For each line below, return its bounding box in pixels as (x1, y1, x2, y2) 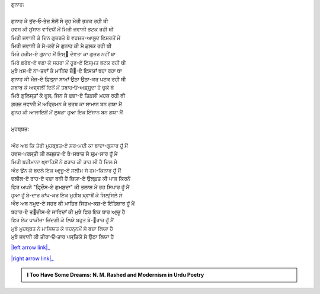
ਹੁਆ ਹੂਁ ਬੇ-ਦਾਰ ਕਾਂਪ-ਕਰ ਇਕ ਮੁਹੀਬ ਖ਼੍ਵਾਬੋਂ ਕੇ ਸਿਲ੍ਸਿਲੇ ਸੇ (11, 191, 123, 199)
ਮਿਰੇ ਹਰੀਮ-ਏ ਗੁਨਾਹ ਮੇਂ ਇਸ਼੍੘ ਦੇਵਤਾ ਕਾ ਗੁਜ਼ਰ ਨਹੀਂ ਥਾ (11, 50, 116, 57)
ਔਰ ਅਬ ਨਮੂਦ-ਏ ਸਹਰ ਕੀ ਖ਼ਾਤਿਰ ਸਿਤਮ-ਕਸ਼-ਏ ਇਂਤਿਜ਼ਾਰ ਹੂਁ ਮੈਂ (11, 200, 135, 207)
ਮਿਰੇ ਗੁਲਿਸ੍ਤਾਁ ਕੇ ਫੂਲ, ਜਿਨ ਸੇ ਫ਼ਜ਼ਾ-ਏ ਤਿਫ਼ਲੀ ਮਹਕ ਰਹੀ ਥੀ (11, 92, 126, 99)
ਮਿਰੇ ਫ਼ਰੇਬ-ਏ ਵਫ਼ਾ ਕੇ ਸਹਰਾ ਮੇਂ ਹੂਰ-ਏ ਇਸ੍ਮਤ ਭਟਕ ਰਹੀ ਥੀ (11, 59, 126, 66)
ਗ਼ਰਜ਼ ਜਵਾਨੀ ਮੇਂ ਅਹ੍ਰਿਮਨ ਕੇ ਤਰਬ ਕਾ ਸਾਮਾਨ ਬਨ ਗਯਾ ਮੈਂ (11, 100, 123, 107)
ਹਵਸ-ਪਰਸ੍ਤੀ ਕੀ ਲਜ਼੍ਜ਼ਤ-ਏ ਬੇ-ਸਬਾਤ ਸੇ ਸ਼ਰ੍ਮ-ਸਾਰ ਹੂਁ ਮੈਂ (11, 150, 118, 157)
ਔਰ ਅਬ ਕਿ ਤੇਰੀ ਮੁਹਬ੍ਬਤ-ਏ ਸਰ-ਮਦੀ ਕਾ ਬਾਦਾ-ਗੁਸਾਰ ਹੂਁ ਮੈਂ (11, 142, 129, 149)
